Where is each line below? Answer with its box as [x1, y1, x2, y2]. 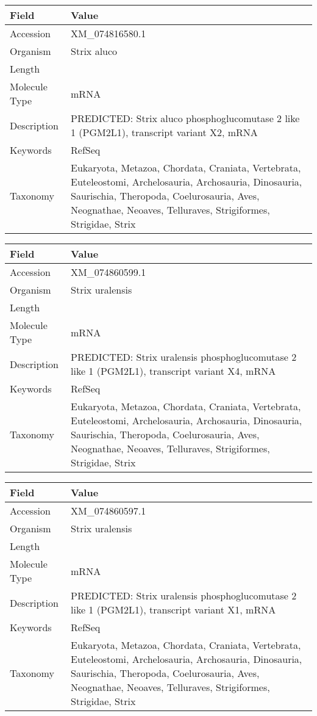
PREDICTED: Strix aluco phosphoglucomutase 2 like [71, 111, 300, 125]
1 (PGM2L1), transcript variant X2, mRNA [71, 125, 258, 139]
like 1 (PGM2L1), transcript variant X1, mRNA [71, 602, 276, 617]
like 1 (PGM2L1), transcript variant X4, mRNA [71, 364, 276, 378]
